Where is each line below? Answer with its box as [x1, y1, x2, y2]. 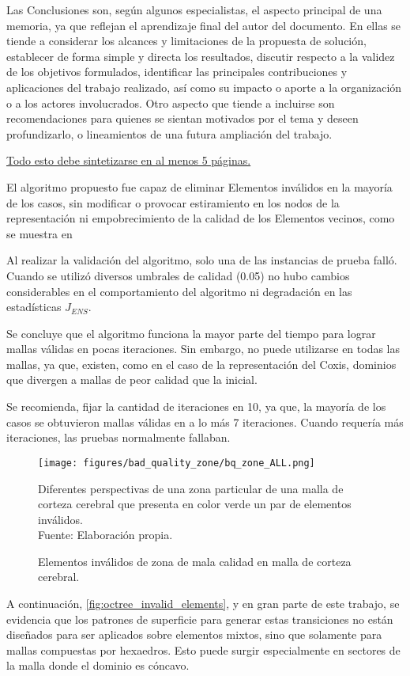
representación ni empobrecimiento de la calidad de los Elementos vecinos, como [6, 210, 395, 226]
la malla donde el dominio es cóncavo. [6, 657, 190, 674]
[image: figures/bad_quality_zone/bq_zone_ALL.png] [38, 457, 315, 469]
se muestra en [6, 225, 73, 241]
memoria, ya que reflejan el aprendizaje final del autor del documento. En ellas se [6, 17, 401, 33]
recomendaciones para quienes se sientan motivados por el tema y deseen [6, 110, 359, 127]
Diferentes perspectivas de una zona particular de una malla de [38, 480, 344, 496]
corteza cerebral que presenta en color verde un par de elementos [38, 496, 352, 512]
